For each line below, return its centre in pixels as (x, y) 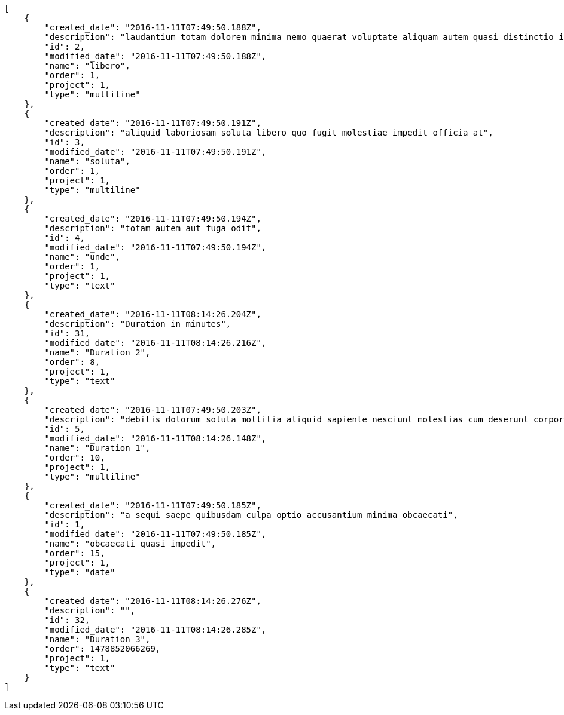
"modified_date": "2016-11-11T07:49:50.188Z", (156, 56)
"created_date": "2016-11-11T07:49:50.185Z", (153, 505)
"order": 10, (75, 458)
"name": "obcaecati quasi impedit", (130, 544)
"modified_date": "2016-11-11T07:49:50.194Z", (156, 247)
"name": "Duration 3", (97, 639)
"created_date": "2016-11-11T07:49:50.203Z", (153, 410)
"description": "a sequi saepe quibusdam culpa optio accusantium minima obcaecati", (251, 515)
